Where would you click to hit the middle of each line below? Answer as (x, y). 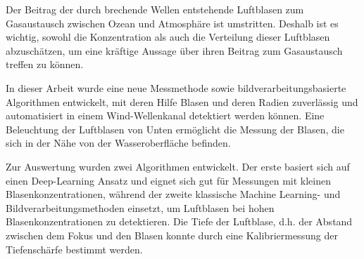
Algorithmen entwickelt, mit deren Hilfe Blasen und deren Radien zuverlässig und (182, 101)
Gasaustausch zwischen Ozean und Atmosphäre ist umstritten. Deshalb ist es (172, 23)
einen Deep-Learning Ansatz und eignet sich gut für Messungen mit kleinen (168, 180)
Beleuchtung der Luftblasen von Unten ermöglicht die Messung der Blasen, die (175, 129)
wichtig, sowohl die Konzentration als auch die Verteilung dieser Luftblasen (168, 37)
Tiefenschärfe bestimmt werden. (74, 249)
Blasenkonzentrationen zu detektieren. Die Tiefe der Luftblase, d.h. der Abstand (179, 221)
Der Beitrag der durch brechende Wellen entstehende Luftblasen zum (155, 9)
